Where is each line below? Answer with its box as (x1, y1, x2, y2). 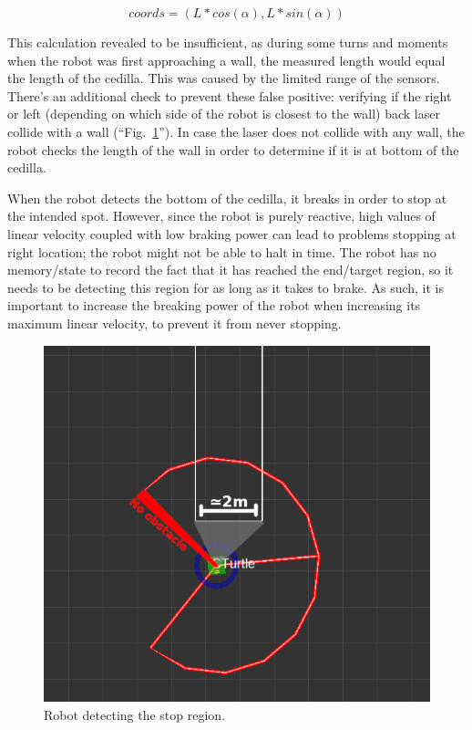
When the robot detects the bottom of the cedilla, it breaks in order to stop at (7, 188, 447, 207)
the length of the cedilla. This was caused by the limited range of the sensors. (7, 68, 440, 88)
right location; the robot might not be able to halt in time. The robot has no (7, 242, 436, 261)
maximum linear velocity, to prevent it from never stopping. (7, 313, 342, 332)
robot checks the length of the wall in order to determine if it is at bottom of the (7, 140, 459, 159)
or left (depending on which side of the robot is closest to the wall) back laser (7, 104, 440, 123)
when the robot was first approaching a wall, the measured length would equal (7, 50, 446, 69)
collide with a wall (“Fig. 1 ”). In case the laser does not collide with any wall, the (7, 121, 465, 141)
